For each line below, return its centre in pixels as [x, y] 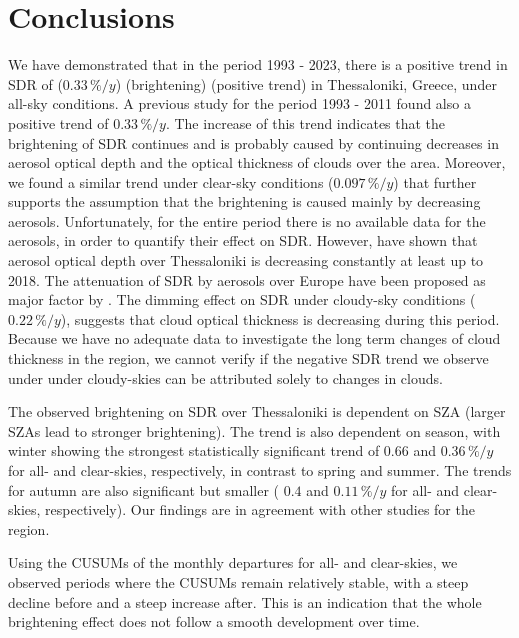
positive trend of [58, 122]
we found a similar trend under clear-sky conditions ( [171, 181]
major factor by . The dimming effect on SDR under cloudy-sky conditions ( [242, 299]
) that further [435, 181]
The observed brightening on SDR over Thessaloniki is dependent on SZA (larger [257, 411]
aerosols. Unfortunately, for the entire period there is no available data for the [247, 220]
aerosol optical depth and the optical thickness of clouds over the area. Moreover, [257, 162]
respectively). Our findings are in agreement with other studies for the [260, 509]
